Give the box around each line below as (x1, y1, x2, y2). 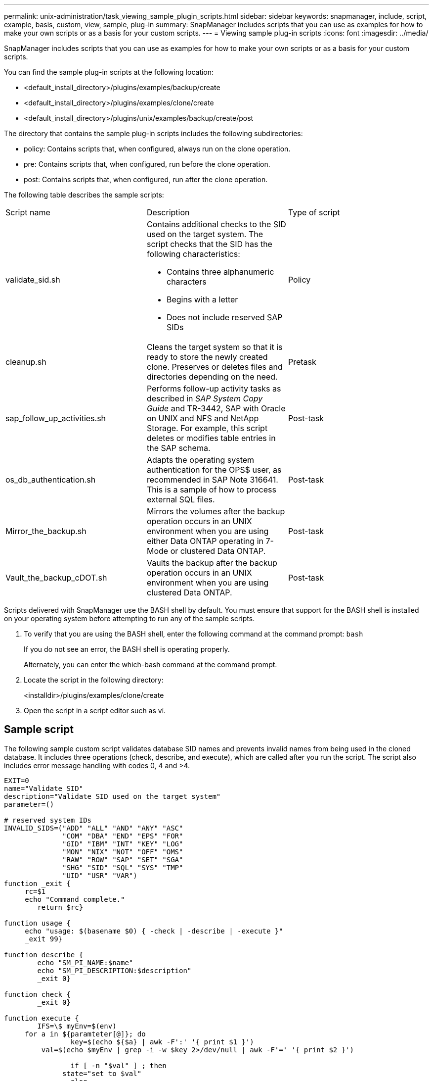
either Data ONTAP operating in (146, 536, 264, 546)
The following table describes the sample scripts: (4, 191, 164, 199)
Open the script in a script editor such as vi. (24, 706, 166, 715)
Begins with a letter (166, 295, 238, 304)
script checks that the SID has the (146, 239, 272, 249)
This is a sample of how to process (146, 485, 276, 494)
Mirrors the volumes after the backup (146, 506, 285, 516)
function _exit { (4, 879, 71, 887)
